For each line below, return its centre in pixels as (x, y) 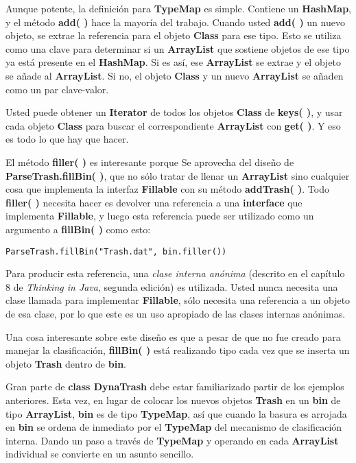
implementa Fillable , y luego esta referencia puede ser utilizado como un (160, 216)
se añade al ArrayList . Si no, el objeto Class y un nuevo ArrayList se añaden (175, 75)
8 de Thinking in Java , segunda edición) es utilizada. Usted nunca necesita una (172, 286)
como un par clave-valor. (57, 89)
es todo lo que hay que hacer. (67, 139)
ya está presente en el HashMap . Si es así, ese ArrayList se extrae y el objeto (174, 62)
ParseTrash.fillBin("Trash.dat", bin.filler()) (116, 251)
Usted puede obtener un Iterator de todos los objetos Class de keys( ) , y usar (174, 112)
